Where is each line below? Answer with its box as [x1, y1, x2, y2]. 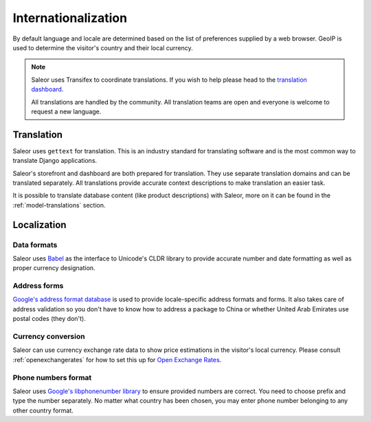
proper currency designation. [12, 264, 95, 272]
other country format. [12, 406, 74, 414]
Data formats [12, 240, 58, 249]
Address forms [12, 281, 64, 291]
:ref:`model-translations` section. [12, 201, 106, 209]
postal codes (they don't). [12, 315, 86, 323]
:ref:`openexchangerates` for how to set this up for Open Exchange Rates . [12, 355, 222, 364]
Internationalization [12, 10, 127, 25]
